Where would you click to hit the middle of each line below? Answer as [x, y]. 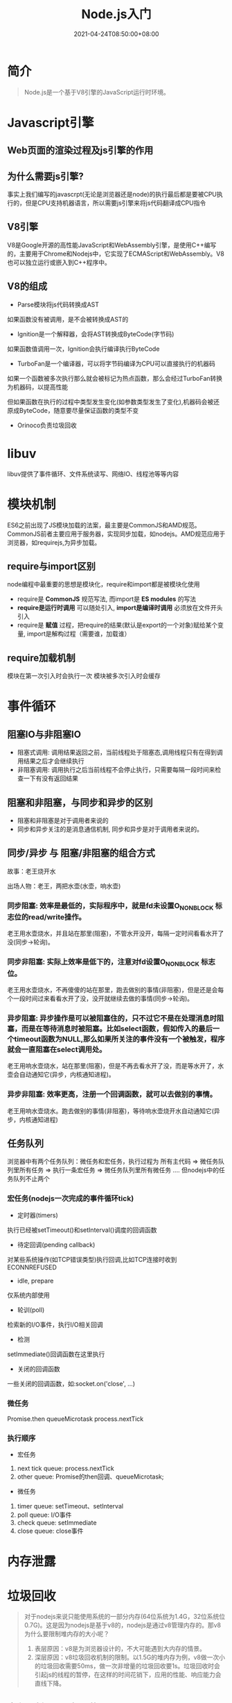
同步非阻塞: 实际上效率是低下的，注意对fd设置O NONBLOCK [103, 962]
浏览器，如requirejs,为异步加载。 [54, 542]
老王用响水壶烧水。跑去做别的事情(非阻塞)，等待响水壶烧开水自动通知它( [111, 1111]
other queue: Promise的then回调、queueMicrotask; [90, 1476]
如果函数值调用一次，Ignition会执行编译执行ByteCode [83, 349]
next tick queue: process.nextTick [65, 1468]
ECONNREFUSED [32, 1267]
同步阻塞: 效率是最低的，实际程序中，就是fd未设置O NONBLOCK [110, 906]
